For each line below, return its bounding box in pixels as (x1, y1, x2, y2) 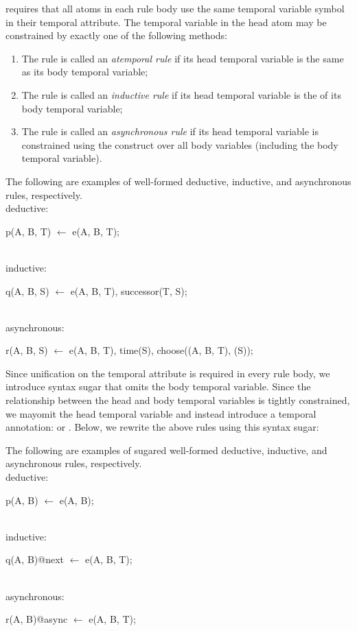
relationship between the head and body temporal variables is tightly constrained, (5, 393, 350, 407)
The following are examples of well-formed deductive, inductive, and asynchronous (5, 174, 352, 188)
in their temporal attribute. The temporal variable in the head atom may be (5, 14, 327, 29)
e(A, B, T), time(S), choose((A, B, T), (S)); (69, 343, 253, 357)
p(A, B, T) (5, 224, 51, 238)
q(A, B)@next (5, 552, 64, 567)
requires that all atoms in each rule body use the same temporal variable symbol (5, 1, 345, 15)
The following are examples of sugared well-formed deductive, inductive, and (5, 442, 327, 457)
